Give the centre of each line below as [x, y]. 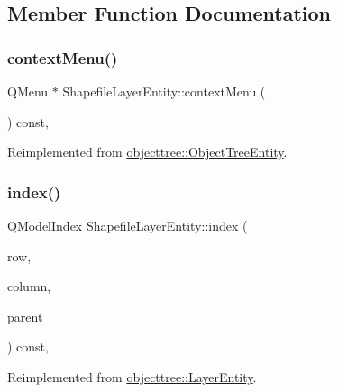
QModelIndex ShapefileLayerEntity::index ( [128, 225]
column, [29, 286]
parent [25, 316]
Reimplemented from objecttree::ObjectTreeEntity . [147, 152]
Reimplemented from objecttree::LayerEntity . [132, 376]
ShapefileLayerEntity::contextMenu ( [164, 91]
